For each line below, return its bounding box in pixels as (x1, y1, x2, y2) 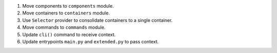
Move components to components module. (22, 3, 114, 9)
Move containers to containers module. (22, 10, 110, 16)
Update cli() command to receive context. (22, 31, 116, 38)
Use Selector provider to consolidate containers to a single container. (22, 17, 173, 23)
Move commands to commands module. (22, 24, 106, 31)
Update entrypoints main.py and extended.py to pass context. (22, 38, 159, 44)
